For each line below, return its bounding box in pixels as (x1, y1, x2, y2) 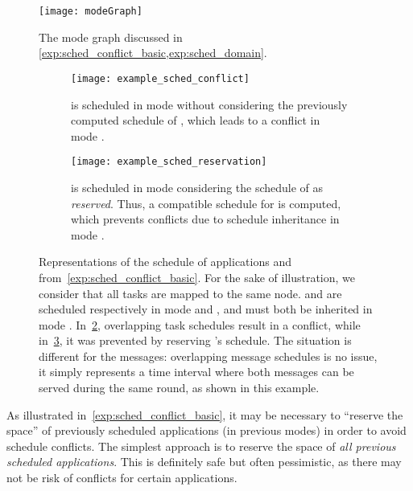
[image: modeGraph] (39, 6, 142, 17)
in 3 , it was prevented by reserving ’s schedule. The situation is (39, 332, 352, 349)
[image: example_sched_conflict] (71, 72, 250, 84)
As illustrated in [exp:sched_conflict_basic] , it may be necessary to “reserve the (6, 406, 403, 423)
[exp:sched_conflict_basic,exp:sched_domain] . (39, 44, 267, 61)
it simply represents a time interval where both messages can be (39, 363, 354, 380)
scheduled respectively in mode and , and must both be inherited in (39, 301, 373, 317)
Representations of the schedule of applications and (39, 253, 291, 270)
